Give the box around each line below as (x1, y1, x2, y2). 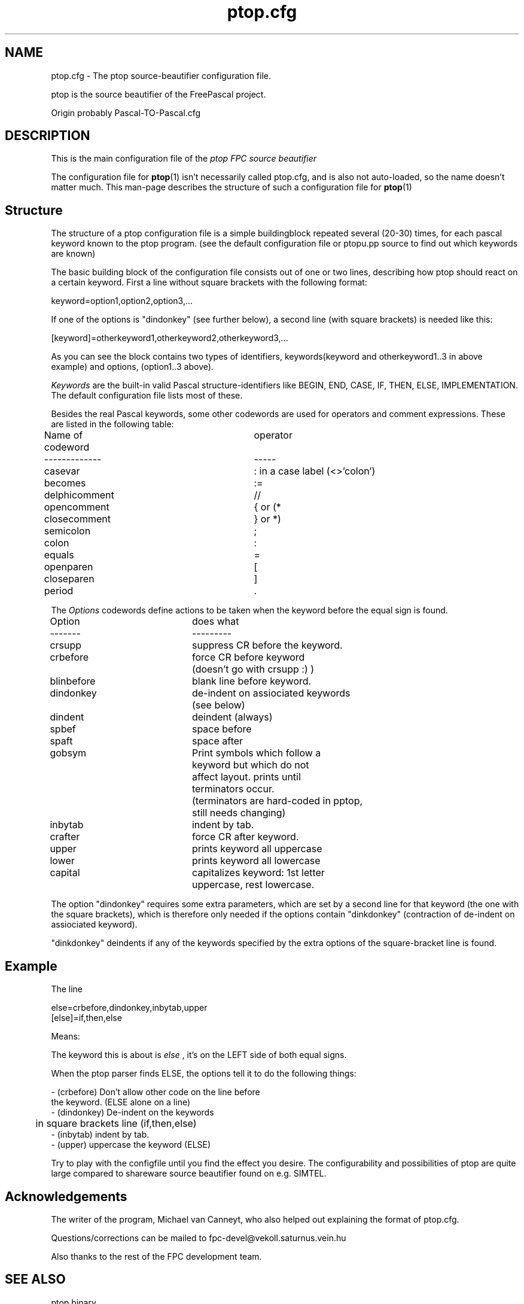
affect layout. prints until (191, 771, 301, 783)
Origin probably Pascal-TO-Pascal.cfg (51, 107, 201, 118)
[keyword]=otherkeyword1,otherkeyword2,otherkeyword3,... (51, 333, 288, 344)
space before (191, 723, 252, 735)
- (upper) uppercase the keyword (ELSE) (51, 1139, 211, 1150)
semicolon (44, 525, 91, 537)
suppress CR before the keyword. (191, 639, 343, 652)
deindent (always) (191, 711, 273, 724)
